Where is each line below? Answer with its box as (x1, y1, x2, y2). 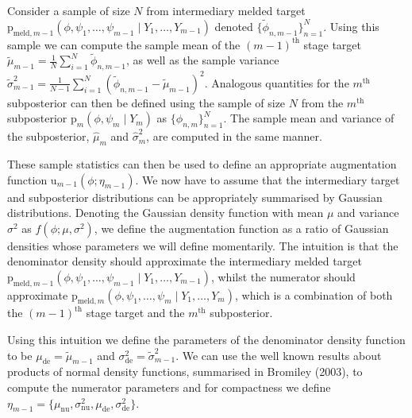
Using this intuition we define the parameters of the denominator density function (7, 331, 406, 348)
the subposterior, (7, 128, 90, 145)
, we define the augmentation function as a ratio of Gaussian (94, 219, 389, 236)
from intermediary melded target (146, 2, 306, 18)
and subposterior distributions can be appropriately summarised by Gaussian (7, 188, 383, 205)
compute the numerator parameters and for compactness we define (7, 379, 331, 396)
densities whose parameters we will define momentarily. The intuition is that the (7, 237, 399, 254)
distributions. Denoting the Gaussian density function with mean (7, 204, 324, 221)
